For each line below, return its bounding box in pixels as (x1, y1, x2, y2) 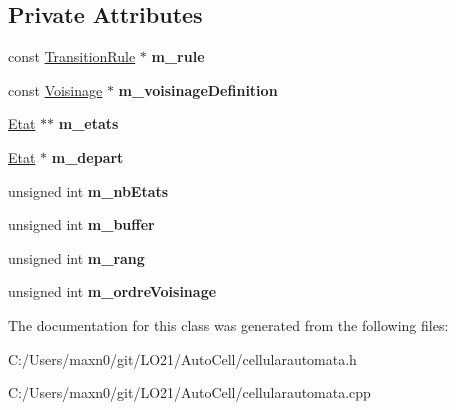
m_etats (58, 113, 119, 134)
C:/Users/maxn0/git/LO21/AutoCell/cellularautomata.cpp (8, 382, 371, 403)
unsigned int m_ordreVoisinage (8, 281, 217, 302)
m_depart (51, 146, 124, 167)
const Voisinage (8, 79, 103, 100)
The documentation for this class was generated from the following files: (8, 314, 449, 335)
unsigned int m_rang (8, 247, 145, 268)
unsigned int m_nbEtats (8, 180, 169, 201)
